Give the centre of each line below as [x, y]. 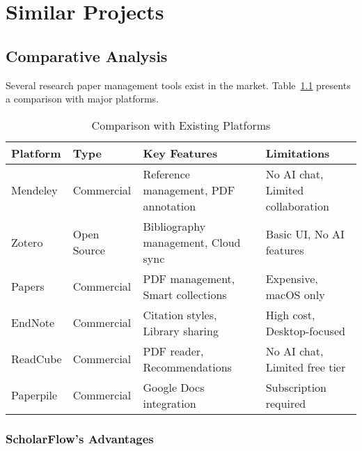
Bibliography [174, 226]
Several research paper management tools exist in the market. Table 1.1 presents [178, 85]
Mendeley [34, 190]
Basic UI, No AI [305, 234]
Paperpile [34, 395]
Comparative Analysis [87, 55]
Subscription [296, 387]
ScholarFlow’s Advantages [80, 438]
